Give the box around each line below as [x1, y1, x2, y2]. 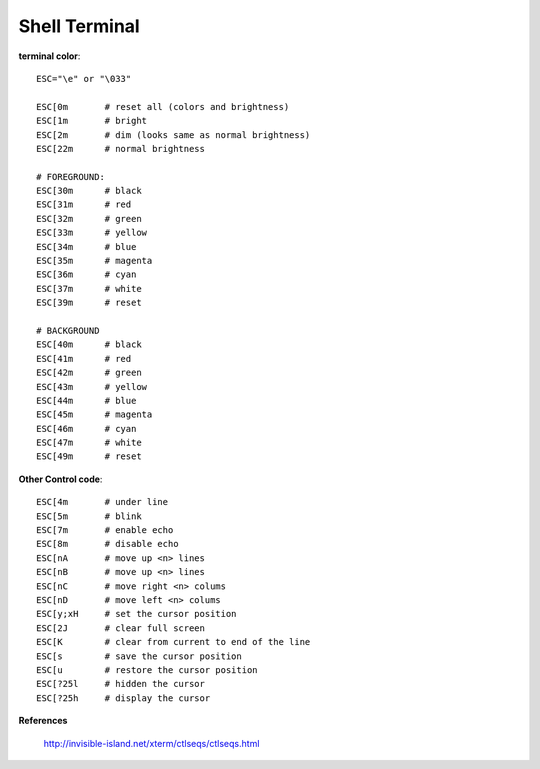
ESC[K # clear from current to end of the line [36, 636, 311, 648]
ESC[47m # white [36, 437, 142, 449]
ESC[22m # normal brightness [36, 143, 205, 154]
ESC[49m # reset [36, 451, 142, 462]
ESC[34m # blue [36, 241, 137, 252]
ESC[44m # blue [36, 395, 137, 406]
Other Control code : [18, 473, 103, 485]
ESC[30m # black [36, 185, 142, 197]
